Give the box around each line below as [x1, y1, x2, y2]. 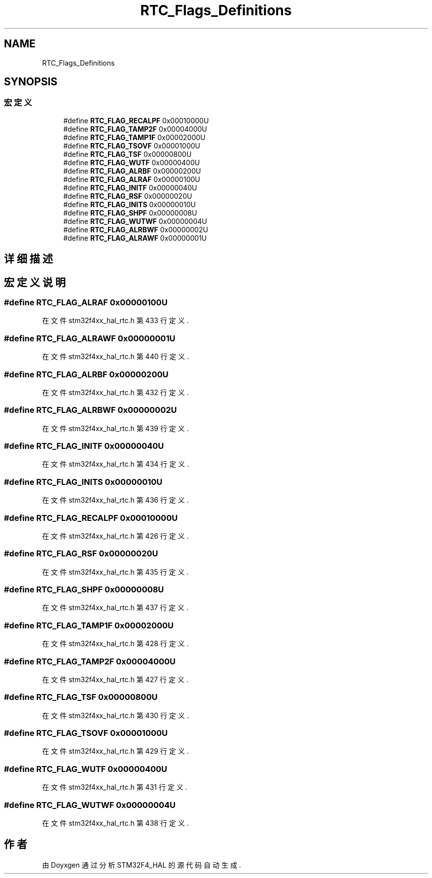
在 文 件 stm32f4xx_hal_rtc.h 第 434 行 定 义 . [42, 460, 189, 469]
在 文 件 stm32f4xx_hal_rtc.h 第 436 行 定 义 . [42, 496, 189, 505]
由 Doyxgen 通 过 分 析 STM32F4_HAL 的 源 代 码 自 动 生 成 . [42, 860, 241, 869]
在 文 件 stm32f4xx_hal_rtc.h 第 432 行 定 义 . [42, 388, 189, 397]
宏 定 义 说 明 [4, 276, 66, 289]
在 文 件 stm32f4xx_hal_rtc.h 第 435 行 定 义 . [42, 567, 189, 576]
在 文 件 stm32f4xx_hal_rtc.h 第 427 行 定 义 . [42, 675, 188, 684]
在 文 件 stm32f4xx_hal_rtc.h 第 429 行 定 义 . [42, 747, 189, 756]
